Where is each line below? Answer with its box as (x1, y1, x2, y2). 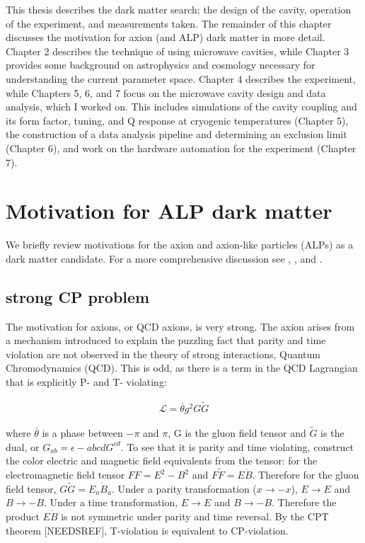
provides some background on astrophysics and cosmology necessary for (6, 57, 315, 72)
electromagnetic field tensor (6, 467, 125, 482)
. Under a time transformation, (43, 495, 178, 510)
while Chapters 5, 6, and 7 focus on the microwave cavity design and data (6, 85, 326, 100)
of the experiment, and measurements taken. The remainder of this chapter (6, 16, 332, 30)
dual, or (6, 439, 40, 454)
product (6, 509, 40, 524)
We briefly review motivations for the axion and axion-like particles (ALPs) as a (6, 237, 354, 252)
